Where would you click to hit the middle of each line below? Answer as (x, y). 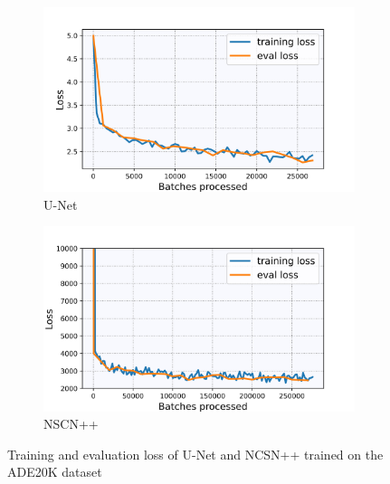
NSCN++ (71, 424)
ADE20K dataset (55, 472)
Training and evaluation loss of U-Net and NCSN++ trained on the (195, 454)
